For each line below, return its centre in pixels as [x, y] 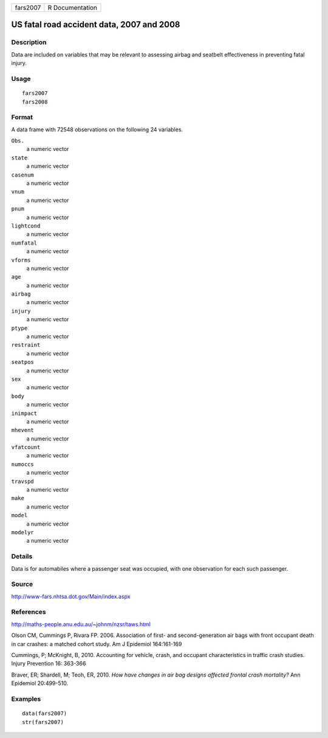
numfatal [24, 243]
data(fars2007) [45, 714]
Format [22, 117]
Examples [26, 698]
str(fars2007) [43, 722]
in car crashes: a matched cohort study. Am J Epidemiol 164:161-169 [97, 644]
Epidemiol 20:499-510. [40, 683]
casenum [23, 175]
